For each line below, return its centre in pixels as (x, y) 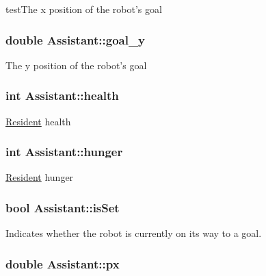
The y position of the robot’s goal (76, 65)
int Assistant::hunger (64, 152)
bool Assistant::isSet (63, 207)
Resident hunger (40, 177)
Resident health (38, 121)
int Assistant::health (62, 96)
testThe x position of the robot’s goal (84, 9)
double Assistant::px (63, 263)
